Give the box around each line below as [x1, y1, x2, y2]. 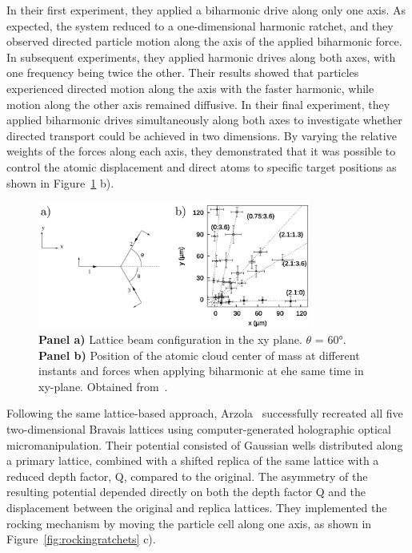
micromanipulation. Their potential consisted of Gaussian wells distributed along [6, 436, 403, 453]
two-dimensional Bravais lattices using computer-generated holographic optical [6, 421, 391, 438]
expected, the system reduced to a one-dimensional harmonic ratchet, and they [6, 17, 394, 34]
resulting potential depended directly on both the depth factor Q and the [6, 483, 366, 500]
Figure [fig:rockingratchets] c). [6, 531, 156, 547]
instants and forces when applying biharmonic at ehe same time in [38, 362, 364, 379]
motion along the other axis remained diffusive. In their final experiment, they [6, 95, 390, 112]
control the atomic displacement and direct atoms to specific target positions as [6, 158, 397, 175]
